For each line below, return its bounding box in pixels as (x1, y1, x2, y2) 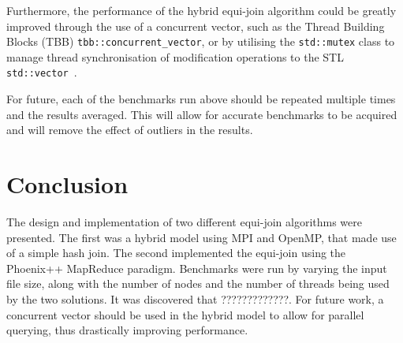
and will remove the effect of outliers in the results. (6, 121, 253, 138)
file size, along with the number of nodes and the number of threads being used (6, 275, 390, 292)
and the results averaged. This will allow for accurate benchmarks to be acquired (6, 106, 397, 122)
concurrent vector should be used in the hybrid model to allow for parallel (6, 306, 364, 322)
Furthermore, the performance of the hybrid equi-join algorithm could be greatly (6, 2, 397, 18)
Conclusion (6, 168, 129, 200)
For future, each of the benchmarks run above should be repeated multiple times (6, 91, 396, 107)
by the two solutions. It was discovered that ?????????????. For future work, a (6, 290, 384, 307)
